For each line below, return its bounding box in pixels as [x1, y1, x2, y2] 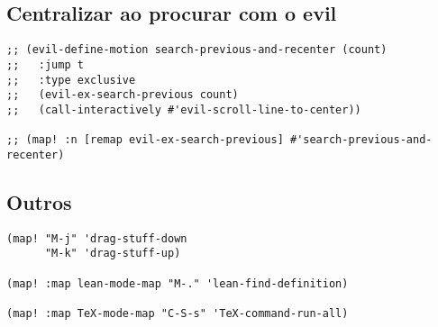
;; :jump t [6, 58, 84, 71]
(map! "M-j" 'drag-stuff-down [6, 232, 187, 245]
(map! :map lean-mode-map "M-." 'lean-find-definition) [6, 277, 349, 290]
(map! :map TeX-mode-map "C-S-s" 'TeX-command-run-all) [6, 306, 349, 320]
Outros [6, 187, 72, 215]
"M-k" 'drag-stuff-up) [44, 247, 181, 260]
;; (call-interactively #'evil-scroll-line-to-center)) [6, 103, 361, 116]
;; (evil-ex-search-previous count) [6, 88, 239, 102]
